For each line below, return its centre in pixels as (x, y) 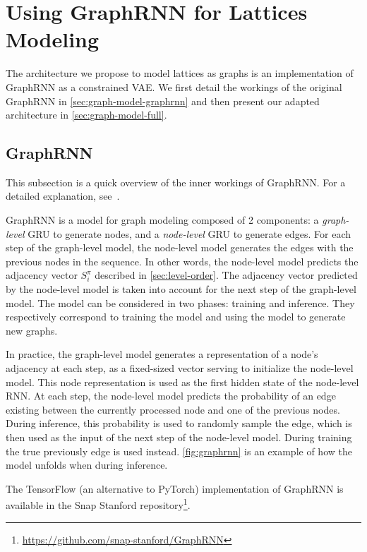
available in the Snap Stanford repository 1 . (98, 504)
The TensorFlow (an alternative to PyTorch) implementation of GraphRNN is (175, 488)
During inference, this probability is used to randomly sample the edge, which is (179, 423)
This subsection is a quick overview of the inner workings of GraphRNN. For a (176, 182)
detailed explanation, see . (63, 196)
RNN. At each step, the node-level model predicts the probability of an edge (171, 396)
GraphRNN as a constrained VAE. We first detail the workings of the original (174, 86)
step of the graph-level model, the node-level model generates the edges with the (180, 247)
